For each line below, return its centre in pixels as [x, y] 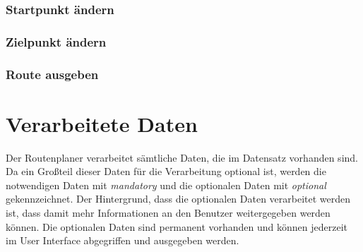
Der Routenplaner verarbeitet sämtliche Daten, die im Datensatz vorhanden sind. [182, 157]
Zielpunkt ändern [56, 41]
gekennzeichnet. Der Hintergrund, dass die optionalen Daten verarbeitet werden [178, 199]
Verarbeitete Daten [102, 123]
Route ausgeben [52, 74]
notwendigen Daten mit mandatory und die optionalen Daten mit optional [166, 185]
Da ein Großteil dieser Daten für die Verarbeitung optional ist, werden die [166, 171]
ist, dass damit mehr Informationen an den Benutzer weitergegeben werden [168, 213]
